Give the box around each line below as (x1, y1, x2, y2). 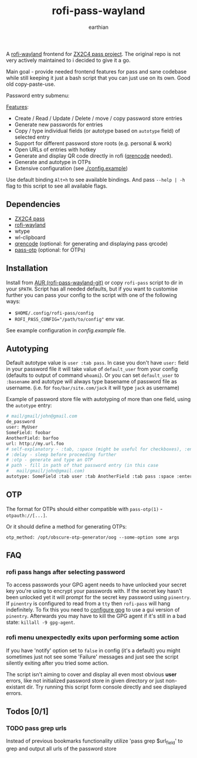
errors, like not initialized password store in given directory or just (6, 677, 164, 684)
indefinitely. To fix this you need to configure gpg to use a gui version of (6, 606, 180, 613)
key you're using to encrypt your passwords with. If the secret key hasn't (6, 587, 182, 595)
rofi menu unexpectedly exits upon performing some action (6, 633, 179, 642)
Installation (6, 263, 48, 273)
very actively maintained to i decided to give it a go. (6, 56, 131, 64)
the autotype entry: (6, 402, 52, 409)
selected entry (14, 133, 50, 141)
